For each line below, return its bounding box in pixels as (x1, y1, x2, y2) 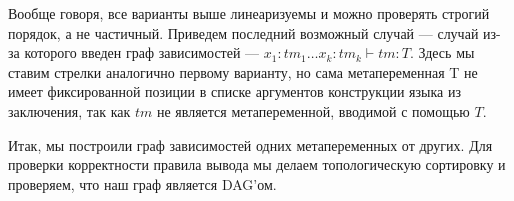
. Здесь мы (409, 42, 475, 63)
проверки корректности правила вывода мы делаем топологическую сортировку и (8, 154, 506, 175)
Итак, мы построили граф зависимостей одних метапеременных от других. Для (8, 134, 493, 155)
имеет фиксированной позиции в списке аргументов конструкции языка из (8, 81, 461, 102)
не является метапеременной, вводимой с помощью (156, 100, 470, 121)
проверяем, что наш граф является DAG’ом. (8, 173, 277, 194)
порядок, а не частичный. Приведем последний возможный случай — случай (8, 22, 479, 43)
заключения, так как (8, 100, 131, 121)
